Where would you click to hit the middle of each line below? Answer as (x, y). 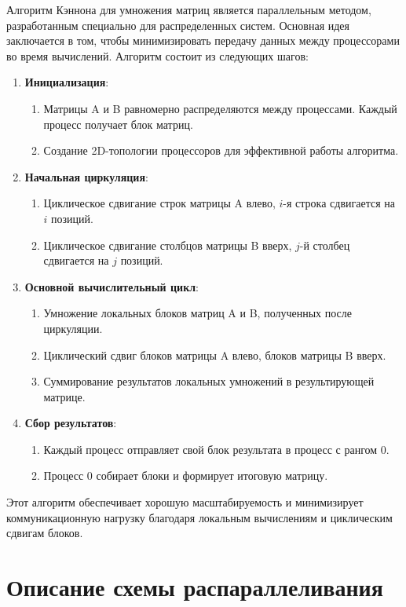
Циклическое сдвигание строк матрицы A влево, (159, 203)
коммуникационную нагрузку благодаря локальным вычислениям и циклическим (199, 517)
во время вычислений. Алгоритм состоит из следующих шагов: (157, 55)
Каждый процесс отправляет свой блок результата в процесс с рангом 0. (216, 449)
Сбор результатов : (71, 423)
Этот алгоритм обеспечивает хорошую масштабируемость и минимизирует (185, 502)
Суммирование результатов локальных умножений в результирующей (209, 381)
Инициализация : (67, 82)
